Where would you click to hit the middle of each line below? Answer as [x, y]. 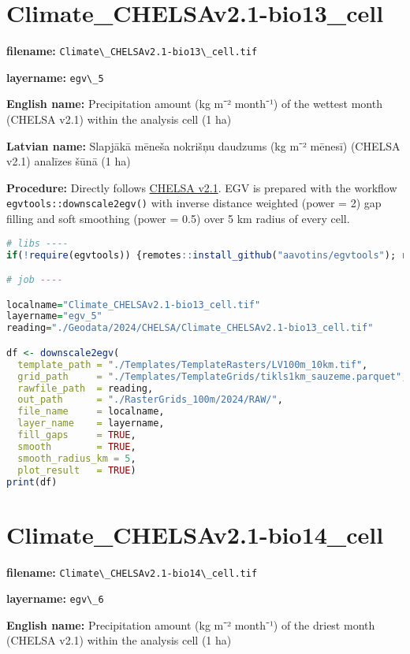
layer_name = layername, [91, 424]
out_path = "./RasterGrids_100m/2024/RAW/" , [150, 400]
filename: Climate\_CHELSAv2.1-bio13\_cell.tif [132, 51]
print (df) [32, 482]
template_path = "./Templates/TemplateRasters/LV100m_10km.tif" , [193, 364]
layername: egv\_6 [55, 598]
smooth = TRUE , [77, 446]
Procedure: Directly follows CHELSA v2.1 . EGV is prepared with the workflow [202, 187]
